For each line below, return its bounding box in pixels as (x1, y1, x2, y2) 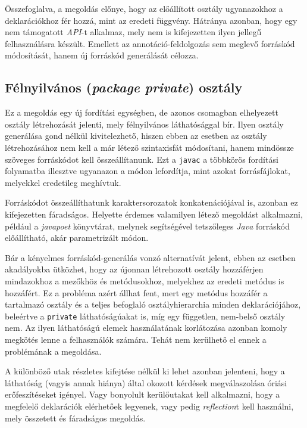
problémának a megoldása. (5, 345, 102, 357)
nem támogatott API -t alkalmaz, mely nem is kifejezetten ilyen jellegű (5, 26, 262, 38)
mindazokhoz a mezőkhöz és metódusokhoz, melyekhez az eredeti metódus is (5, 274, 284, 287)
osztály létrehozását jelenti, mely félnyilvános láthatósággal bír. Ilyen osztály (5, 117, 284, 130)
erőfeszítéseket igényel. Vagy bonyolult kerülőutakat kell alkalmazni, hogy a (5, 388, 280, 401)
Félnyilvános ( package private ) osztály (5, 78, 243, 97)
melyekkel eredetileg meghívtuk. (5, 176, 121, 188)
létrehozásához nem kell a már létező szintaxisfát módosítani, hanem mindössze (5, 141, 294, 153)
